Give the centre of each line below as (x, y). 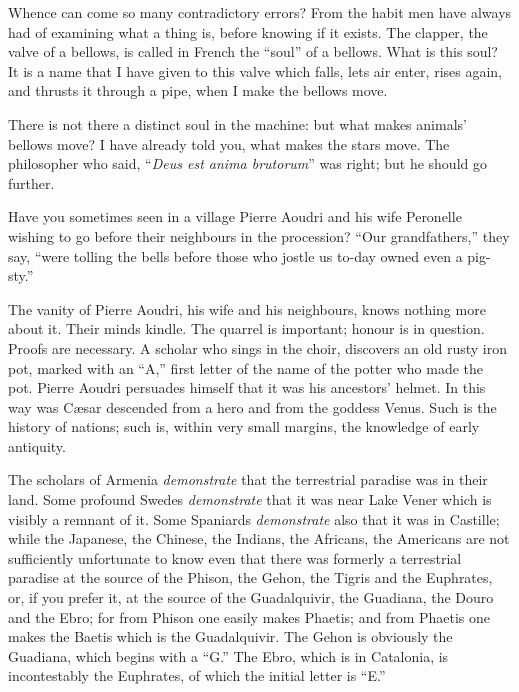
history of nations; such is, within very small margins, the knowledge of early (244, 426)
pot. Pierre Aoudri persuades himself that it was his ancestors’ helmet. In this (247, 387)
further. (31, 182)
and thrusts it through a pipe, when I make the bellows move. (198, 90)
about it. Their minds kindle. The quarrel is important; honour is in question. (246, 328)
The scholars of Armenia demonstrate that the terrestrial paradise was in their (248, 479)
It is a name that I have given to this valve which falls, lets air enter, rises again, (255, 70)
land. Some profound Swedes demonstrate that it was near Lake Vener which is (250, 499)
